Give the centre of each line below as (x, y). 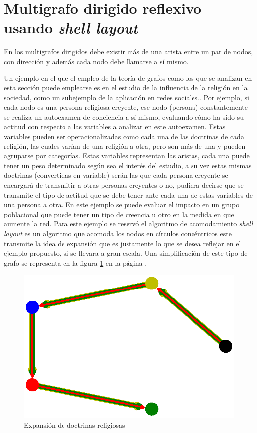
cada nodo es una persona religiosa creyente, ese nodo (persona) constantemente (126, 107)
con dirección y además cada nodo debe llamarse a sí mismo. (96, 61)
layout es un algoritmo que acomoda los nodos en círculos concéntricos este (118, 233)
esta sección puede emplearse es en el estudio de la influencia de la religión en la (126, 88)
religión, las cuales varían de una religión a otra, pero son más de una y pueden (125, 146)
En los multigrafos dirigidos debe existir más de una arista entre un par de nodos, (128, 51)
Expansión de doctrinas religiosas (74, 425)
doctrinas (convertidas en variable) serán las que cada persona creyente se (116, 175)
